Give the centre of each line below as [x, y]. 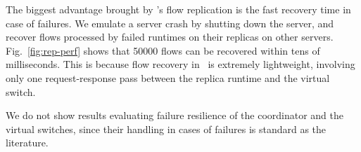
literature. [27, 143]
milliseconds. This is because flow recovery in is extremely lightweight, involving [180, 64]
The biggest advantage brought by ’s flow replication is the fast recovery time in [178, 9]
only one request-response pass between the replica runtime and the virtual [168, 77]
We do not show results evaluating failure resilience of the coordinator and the [175, 115]
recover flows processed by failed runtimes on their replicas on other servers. [170, 37]
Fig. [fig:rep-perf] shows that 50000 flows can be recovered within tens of [163, 50]
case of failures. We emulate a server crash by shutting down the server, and [170, 23]
